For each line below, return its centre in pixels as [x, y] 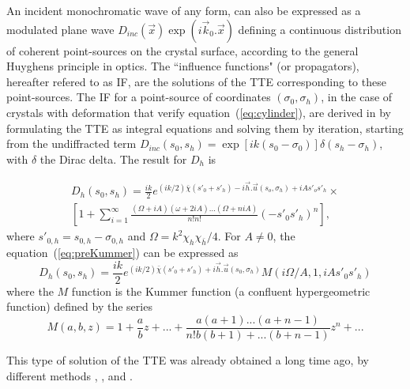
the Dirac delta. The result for [113, 159]
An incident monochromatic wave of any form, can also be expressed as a [184, 10]
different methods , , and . [70, 375]
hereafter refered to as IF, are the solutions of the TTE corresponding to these [196, 81]
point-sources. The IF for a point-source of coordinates [139, 97]
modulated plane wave [60, 29]
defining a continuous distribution [320, 29]
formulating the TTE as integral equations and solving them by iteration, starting [205, 128]
